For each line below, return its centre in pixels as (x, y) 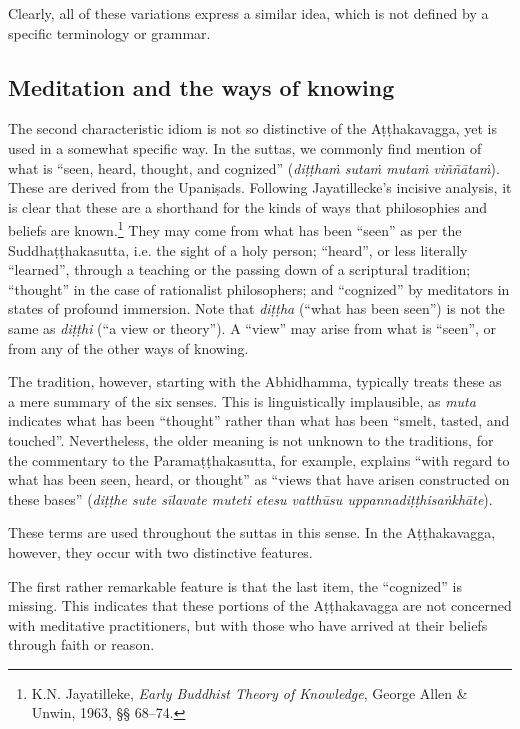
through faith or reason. (81, 644)
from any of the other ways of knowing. (128, 347)
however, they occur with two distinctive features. (160, 551)
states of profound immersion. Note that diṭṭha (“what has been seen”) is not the (256, 308)
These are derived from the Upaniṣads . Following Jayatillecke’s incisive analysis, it (260, 187)
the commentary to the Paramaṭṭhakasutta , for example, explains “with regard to (259, 459)
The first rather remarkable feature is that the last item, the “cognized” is (235, 585)
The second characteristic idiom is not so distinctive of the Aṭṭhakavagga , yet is (252, 128)
